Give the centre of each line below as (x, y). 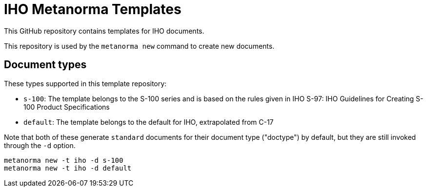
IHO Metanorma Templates (93, 9)
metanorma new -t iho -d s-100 (64, 160)
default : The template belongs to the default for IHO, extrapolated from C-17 (149, 122)
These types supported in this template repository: (85, 83)
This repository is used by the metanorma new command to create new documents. (139, 46)
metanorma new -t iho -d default (68, 168)
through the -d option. (40, 145)
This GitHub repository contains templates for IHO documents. (104, 31)
